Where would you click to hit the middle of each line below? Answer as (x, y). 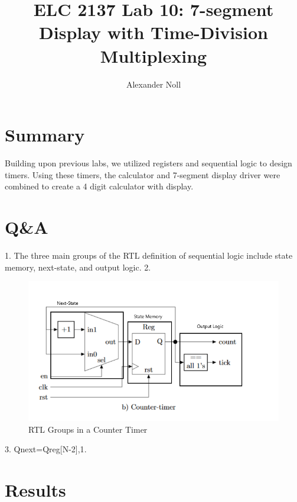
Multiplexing (154, 55)
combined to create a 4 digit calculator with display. (99, 186)
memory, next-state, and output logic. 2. (78, 267)
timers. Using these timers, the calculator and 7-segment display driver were (143, 174)
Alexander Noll (154, 84)
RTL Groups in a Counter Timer (88, 429)
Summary (45, 135)
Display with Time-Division (154, 32)
